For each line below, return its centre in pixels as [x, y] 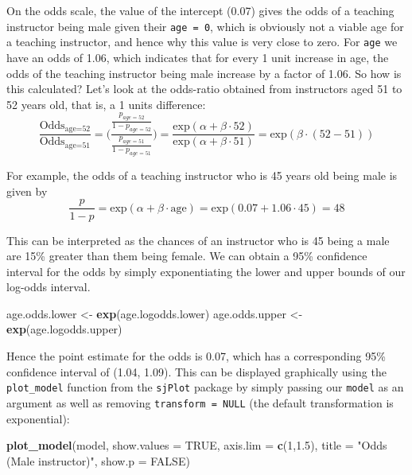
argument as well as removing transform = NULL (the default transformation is [200, 402]
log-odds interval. [49, 287]
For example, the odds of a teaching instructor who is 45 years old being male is [202, 175]
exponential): [38, 418]
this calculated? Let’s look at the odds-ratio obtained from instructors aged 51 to [204, 89]
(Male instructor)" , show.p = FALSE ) [98, 460]
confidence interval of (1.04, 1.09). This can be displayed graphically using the [196, 371]
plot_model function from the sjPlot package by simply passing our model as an [205, 387]
